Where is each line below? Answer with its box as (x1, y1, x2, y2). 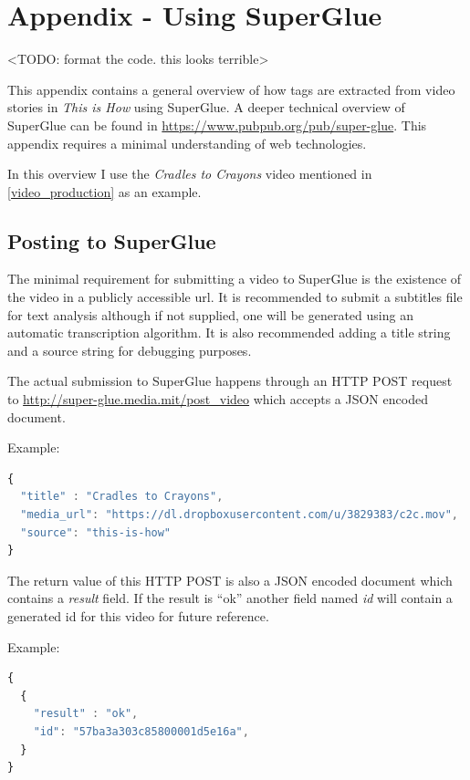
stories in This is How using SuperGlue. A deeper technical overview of (7, 98, 405, 117)
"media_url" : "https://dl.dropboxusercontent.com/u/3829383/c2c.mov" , (20, 508, 459, 522)
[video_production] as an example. (7, 182, 202, 201)
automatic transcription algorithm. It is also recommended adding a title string (7, 323, 451, 342)
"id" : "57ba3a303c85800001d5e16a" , (33, 724, 249, 738)
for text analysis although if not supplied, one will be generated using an (7, 305, 413, 324)
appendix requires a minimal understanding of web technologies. (7, 133, 367, 152)
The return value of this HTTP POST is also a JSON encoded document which (7, 570, 453, 589)
